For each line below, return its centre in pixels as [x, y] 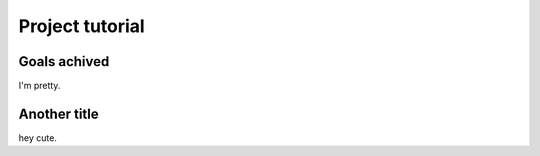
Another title [58, 113]
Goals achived [64, 61]
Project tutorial [81, 26]
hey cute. [37, 137]
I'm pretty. [39, 86]
